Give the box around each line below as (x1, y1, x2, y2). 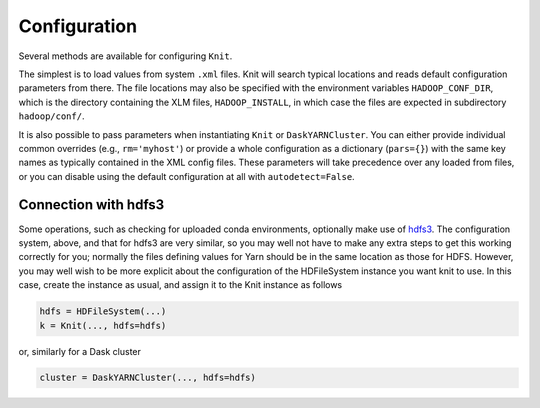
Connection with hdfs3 (18, 196, 165, 214)
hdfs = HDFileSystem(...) (39, 306, 167, 317)
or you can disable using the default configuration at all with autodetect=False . (18, 170, 355, 182)
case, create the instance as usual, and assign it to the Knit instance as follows (18, 279, 343, 291)
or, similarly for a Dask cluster (18, 345, 142, 357)
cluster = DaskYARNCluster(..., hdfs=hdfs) (39, 372, 257, 384)
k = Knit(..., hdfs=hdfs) (39, 320, 167, 331)
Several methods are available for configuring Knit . (18, 50, 233, 62)
